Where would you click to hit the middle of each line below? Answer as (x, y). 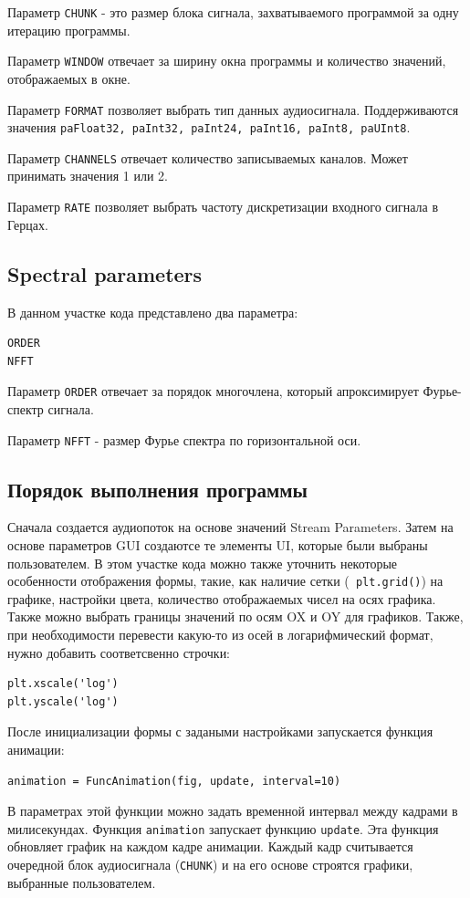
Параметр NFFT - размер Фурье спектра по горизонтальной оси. (184, 439)
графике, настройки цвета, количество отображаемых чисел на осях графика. (222, 598)
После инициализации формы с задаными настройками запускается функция (220, 731)
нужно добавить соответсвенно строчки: (119, 652)
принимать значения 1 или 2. (88, 176)
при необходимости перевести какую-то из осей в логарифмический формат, (220, 635)
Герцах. (28, 224)
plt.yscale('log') (63, 701)
